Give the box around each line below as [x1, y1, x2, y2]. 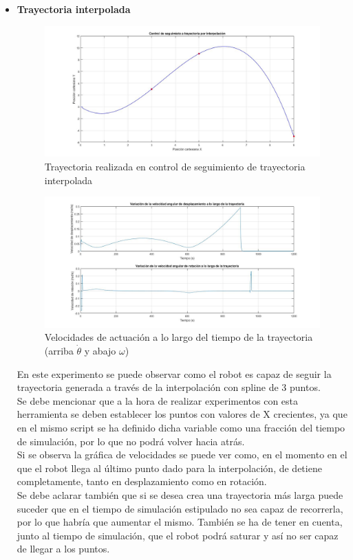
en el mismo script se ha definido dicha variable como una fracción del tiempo [17, 420, 345, 434]
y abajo [84, 344, 116, 357]
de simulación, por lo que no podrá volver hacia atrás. [17, 434, 245, 448]
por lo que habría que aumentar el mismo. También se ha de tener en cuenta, [17, 515, 343, 529]
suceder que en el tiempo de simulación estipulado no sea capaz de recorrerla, [17, 501, 343, 515]
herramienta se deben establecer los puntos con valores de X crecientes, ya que [17, 407, 347, 421]
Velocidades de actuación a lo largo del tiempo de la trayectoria [44, 330, 313, 344]
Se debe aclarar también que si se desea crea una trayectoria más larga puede [17, 487, 343, 502]
